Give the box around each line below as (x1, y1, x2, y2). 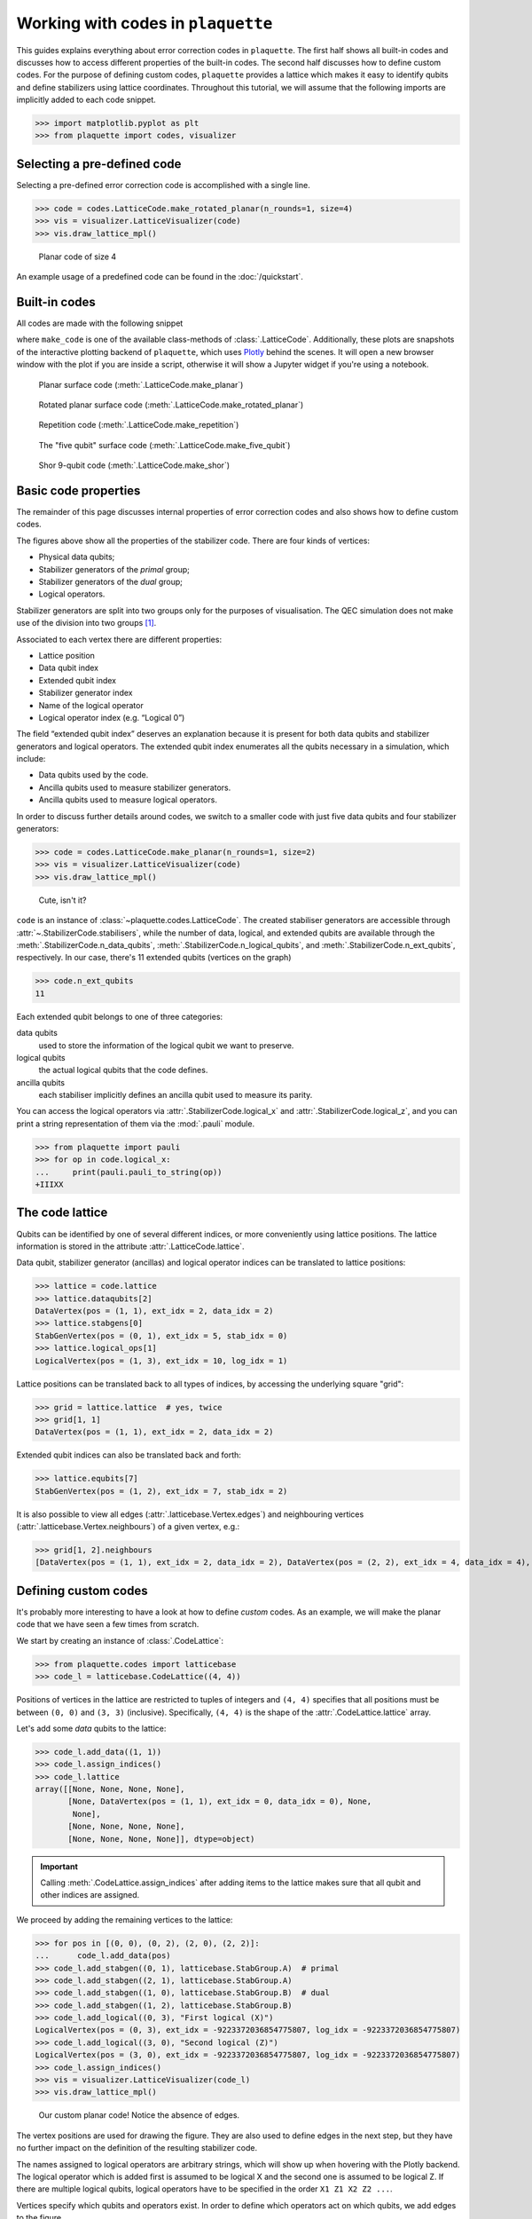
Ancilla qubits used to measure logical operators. (38, 794, 217, 805)
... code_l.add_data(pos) (35, 1951, 172, 1961)
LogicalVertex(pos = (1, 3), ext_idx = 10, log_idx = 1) (35, 1355, 288, 1366)
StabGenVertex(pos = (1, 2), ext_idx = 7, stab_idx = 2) (35, 1486, 288, 1496)
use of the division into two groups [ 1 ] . (16, 618, 157, 628)
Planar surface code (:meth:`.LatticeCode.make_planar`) (38, 379, 244, 390)
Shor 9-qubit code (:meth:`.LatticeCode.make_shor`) (38, 460, 231, 470)
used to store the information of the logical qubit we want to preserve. (38, 1039, 294, 1051)
